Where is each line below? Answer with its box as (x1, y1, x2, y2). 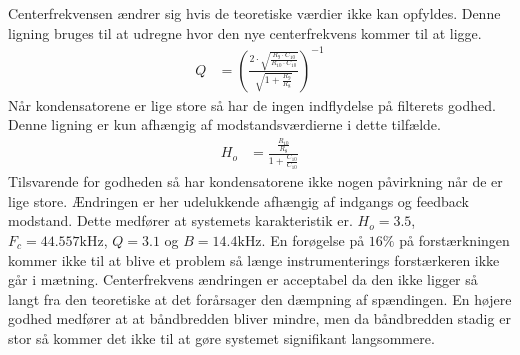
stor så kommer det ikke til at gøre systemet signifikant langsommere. (8, 327, 435, 348)
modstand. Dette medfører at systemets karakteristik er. (8, 210, 353, 231)
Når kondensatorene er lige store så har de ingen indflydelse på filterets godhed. (8, 94, 496, 115)
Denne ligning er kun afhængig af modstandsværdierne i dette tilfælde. (8, 114, 441, 135)
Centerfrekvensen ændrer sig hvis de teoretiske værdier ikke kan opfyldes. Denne (8, 3, 501, 23)
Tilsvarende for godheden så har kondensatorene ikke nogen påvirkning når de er (8, 171, 503, 192)
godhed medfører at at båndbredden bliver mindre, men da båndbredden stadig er (8, 308, 511, 329)
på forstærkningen (399, 230, 510, 250)
